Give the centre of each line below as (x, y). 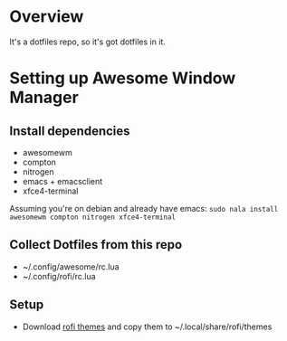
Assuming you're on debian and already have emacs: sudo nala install (144, 208)
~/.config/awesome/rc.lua (71, 266)
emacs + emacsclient (62, 181)
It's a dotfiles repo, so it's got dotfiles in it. (87, 42)
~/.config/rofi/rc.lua (59, 276)
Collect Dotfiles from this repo (96, 245)
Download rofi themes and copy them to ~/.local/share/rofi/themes (147, 327)
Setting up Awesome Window (123, 78)
